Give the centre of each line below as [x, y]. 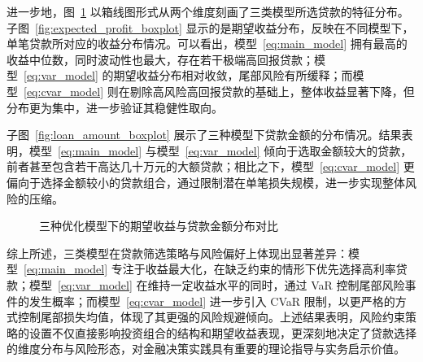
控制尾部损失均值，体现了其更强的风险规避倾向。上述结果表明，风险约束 [211, 317]
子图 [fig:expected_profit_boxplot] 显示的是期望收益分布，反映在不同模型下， [210, 27]
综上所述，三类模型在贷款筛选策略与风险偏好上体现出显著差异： [177, 253]
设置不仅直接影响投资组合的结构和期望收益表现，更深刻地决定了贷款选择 [222, 332]
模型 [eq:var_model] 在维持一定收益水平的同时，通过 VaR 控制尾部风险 [217, 284]
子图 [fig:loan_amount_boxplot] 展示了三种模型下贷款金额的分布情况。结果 [204, 135]
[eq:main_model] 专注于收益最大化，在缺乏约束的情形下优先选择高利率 [210, 269]
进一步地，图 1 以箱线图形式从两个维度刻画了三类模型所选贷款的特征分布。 [208, 11]
